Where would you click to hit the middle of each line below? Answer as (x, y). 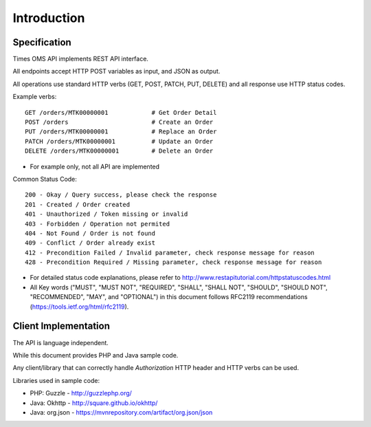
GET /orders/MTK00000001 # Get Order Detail (121, 112)
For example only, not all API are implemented (95, 166)
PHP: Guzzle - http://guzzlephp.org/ (81, 393)
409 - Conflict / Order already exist (90, 243)
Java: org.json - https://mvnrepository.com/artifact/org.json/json (121, 412)
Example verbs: (35, 97)
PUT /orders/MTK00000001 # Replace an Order (121, 132)
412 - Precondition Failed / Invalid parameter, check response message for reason (170, 252)
